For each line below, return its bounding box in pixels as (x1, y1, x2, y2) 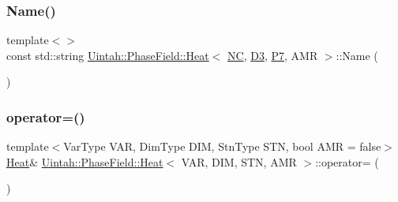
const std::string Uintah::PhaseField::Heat (6, 47, 209, 63)
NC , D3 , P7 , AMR (227, 47, 318, 63)
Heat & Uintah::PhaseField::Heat (6, 153, 163, 170)
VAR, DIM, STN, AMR (181, 153, 297, 170)
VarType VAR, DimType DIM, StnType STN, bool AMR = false (63, 138, 381, 155)
